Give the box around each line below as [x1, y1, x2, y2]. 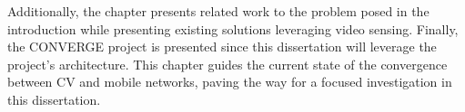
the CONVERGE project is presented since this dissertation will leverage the [7, 37, 437, 56]
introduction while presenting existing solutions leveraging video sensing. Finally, [7, 19, 459, 38]
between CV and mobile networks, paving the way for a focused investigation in [7, 72, 452, 91]
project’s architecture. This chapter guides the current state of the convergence [7, 54, 448, 73]
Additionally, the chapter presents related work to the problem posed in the [7, 2, 430, 20]
